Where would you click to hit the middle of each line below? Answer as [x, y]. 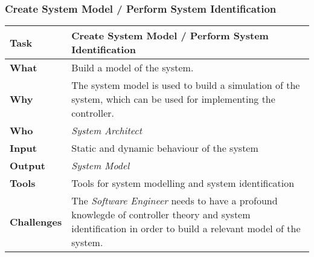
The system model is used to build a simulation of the [186, 85]
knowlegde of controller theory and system [161, 215]
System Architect [107, 131]
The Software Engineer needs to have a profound [175, 201]
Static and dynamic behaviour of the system [165, 148]
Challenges [36, 221]
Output [27, 166]
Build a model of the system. [133, 68]
